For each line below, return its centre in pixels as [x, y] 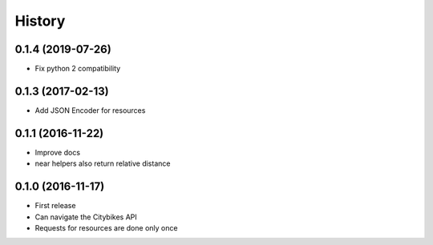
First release [55, 206]
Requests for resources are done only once [106, 227]
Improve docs [57, 152]
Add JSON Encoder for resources [90, 110]
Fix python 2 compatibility [78, 69]
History [40, 21]
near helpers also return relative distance [103, 163]
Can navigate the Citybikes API [86, 217]
